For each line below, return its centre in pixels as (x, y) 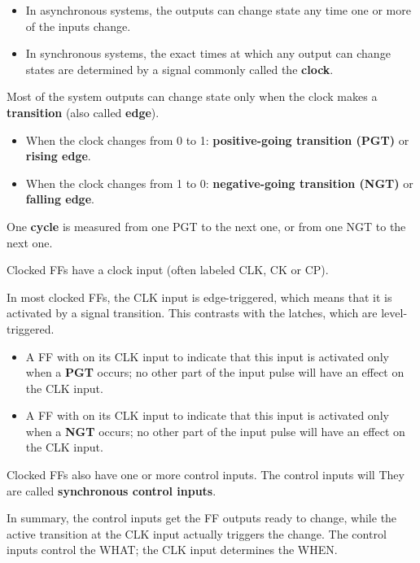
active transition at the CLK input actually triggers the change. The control (197, 533)
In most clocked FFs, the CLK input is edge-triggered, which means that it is (199, 297)
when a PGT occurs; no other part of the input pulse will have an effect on (215, 372)
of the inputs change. (78, 26)
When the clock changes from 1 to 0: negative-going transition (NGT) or (219, 183)
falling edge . (60, 199)
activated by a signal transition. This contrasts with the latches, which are (192, 313)
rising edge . (58, 156)
